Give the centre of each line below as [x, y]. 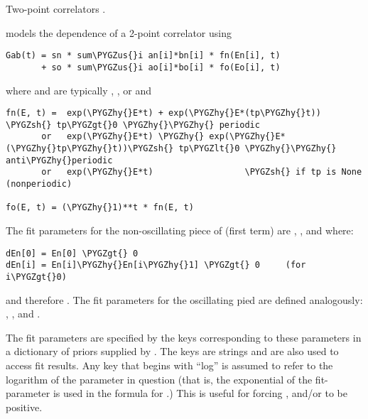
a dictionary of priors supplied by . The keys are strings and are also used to [172, 351]
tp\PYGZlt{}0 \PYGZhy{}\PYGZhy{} [258, 149]
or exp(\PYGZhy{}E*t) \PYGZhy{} [123, 137]
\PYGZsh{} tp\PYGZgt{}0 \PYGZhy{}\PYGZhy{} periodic [133, 125]
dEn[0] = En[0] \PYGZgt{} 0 [72, 253]
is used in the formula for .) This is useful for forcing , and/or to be [200, 393]
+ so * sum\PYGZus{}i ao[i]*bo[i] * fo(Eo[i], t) [161, 67]
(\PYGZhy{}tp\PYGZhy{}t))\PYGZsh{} [90, 149]
